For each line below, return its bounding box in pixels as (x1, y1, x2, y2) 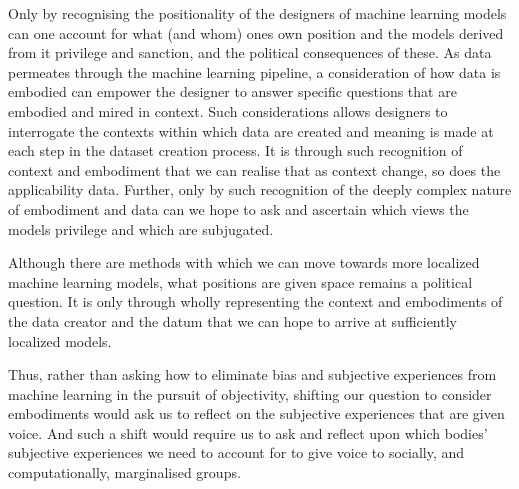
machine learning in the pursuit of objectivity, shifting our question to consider (8, 383, 492, 404)
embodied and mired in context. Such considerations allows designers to (8, 100, 448, 121)
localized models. (8, 330, 112, 351)
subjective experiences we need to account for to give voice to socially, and (8, 442, 465, 463)
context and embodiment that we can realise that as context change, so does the (8, 159, 501, 180)
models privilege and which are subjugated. (8, 218, 274, 239)
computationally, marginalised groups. (8, 462, 241, 483)
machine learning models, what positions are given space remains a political (8, 271, 473, 292)
